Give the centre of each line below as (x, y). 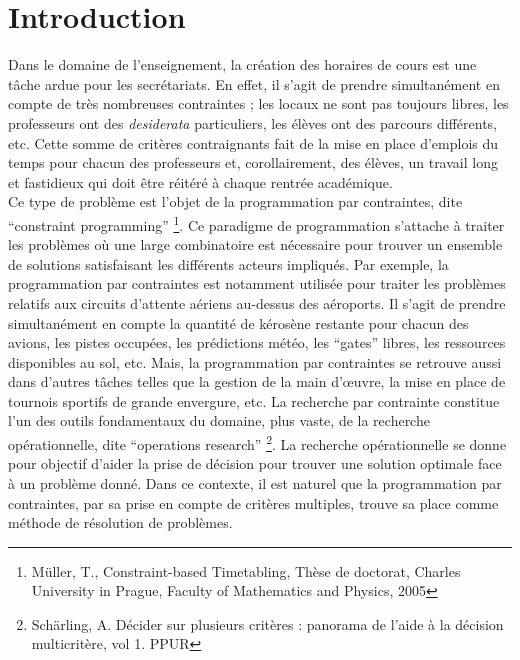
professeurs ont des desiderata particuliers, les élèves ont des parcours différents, (252, 122)
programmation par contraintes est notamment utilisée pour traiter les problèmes (257, 283)
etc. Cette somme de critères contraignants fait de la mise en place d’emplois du (253, 142)
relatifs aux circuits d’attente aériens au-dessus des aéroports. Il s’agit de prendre (257, 302)
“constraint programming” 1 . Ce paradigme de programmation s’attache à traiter (256, 223)
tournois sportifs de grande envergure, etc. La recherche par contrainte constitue (254, 400)
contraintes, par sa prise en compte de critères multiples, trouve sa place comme (253, 502)
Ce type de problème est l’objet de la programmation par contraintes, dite (235, 201)
